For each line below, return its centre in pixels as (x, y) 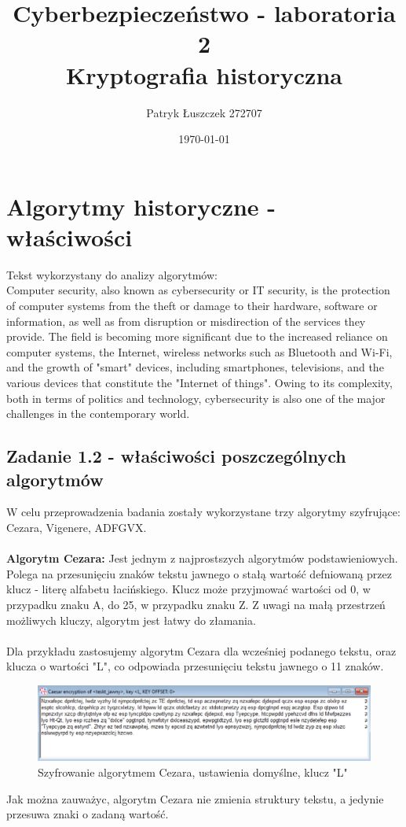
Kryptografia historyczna (204, 74)
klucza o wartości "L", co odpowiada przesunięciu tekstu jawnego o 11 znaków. (195, 666)
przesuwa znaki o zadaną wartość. (88, 814)
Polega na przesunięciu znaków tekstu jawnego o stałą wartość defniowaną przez (199, 573)
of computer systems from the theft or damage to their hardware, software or (192, 305)
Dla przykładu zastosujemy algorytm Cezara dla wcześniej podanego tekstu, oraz (201, 650)
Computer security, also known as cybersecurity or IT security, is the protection (198, 290)
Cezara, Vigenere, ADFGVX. (77, 527)
